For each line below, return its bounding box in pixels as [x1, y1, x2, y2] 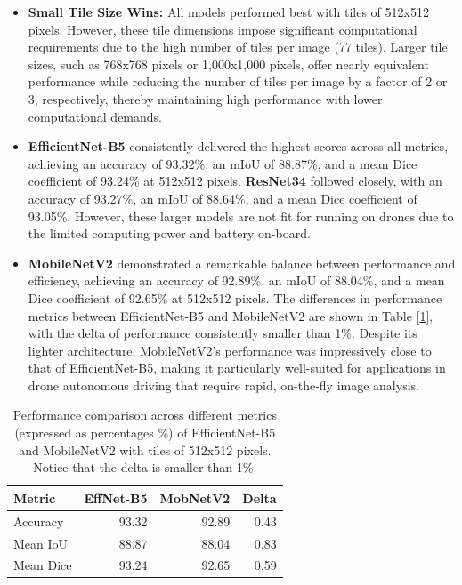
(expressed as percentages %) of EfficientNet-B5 [14, 423, 276, 442]
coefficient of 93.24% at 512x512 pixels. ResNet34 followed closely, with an [28, 172, 442, 190]
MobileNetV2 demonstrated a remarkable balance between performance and [28, 253, 456, 272]
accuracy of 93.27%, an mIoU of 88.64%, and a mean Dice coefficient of [28, 188, 417, 207]
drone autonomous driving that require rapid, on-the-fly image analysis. [28, 375, 419, 394]
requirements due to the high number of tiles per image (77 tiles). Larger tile [28, 37, 448, 56]
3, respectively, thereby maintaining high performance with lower [28, 89, 383, 108]
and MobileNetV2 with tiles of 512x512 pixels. [19, 440, 272, 459]
